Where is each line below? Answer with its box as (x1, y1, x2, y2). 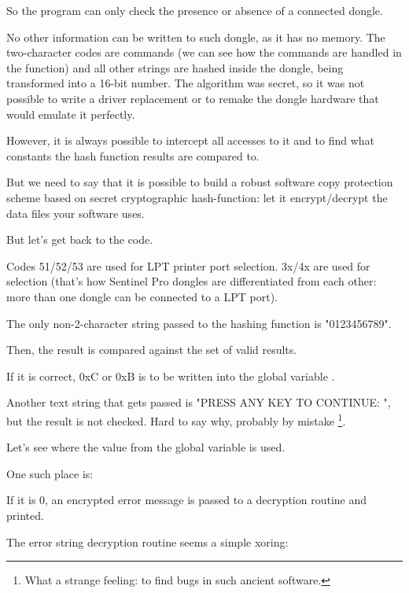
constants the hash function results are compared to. (6, 147, 260, 164)
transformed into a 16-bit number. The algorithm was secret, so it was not (6, 75, 365, 91)
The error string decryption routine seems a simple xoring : (6, 533, 289, 550)
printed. (6, 506, 44, 523)
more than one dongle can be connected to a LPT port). (6, 288, 278, 304)
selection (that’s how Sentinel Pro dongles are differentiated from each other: (6, 273, 377, 289)
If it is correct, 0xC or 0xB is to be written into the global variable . (6, 367, 335, 384)
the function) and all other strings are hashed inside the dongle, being (6, 59, 344, 76)
